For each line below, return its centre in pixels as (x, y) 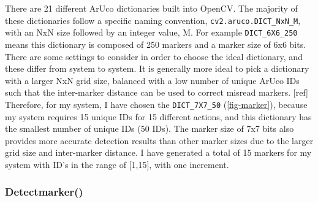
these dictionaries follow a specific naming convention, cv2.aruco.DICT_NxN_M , (153, 20)
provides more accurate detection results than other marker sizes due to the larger (159, 140)
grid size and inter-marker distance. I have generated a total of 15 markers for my (158, 152)
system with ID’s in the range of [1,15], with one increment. (117, 164)
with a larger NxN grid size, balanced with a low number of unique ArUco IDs (152, 80)
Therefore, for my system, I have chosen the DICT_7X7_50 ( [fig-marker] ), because (156, 104)
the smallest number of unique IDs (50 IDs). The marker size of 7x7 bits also (150, 128)
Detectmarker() (44, 192)
